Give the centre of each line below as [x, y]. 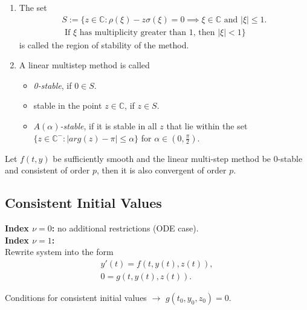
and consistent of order [47, 170]
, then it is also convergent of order [161, 170]
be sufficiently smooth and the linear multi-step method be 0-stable [178, 158]
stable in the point [68, 105]
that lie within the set [207, 126]
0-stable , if [53, 85]
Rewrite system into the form [59, 252]
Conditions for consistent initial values [76, 297]
